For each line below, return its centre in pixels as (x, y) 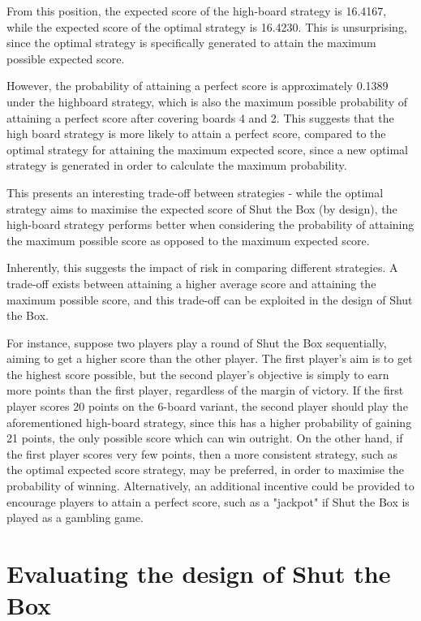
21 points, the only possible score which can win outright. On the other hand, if (205, 438)
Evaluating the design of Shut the (199, 573)
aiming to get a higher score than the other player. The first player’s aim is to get (210, 358)
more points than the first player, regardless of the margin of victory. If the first (205, 390)
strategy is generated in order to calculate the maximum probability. (177, 165)
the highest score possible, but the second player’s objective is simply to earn (198, 374)
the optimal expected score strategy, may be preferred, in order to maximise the (206, 470)
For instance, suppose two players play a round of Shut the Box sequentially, (197, 342)
